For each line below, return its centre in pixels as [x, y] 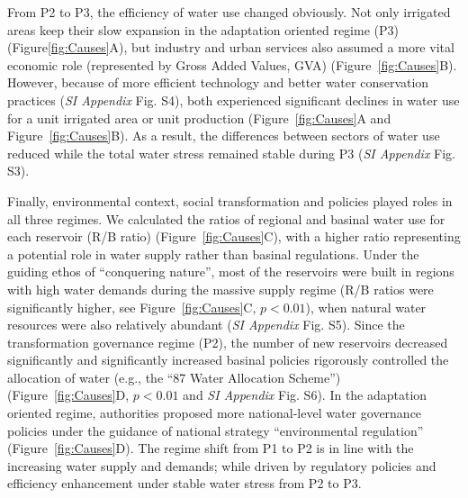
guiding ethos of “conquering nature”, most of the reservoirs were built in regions [231, 272]
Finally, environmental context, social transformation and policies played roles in [230, 200]
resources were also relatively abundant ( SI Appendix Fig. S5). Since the [206, 325]
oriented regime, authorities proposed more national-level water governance [215, 413]
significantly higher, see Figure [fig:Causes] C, [132, 307]
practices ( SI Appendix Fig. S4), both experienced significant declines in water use [234, 100]
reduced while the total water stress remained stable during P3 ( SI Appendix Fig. [232, 153]
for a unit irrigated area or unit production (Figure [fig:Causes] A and [199, 118]
